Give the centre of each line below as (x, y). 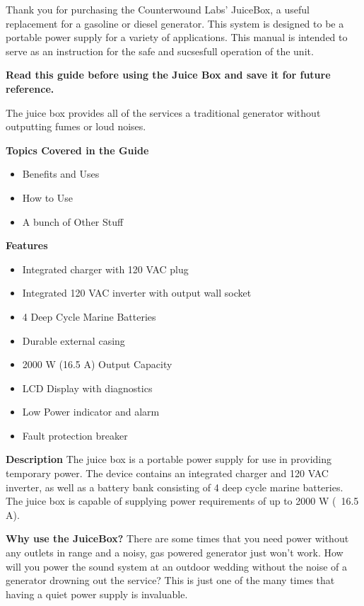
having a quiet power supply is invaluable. (97, 594)
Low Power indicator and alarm (91, 412)
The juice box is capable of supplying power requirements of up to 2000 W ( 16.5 (182, 501)
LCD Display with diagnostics (87, 388)
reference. (30, 88)
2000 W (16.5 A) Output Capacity (97, 364)
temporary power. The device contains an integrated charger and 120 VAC (167, 473)
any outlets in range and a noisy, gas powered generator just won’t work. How (175, 553)
